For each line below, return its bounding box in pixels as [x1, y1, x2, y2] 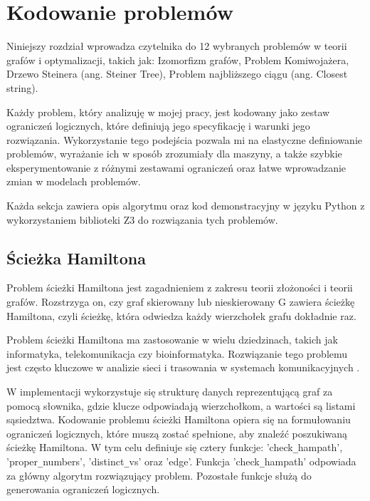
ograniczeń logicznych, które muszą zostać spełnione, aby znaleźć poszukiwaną [6, 425, 348, 440]
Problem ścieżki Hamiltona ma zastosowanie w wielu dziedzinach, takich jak [6, 332, 338, 347]
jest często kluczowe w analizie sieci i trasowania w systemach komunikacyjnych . [6, 360, 360, 375]
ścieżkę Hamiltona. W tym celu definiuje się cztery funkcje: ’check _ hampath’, [6, 440, 343, 455]
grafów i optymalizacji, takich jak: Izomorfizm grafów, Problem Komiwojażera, [6, 52, 349, 67]
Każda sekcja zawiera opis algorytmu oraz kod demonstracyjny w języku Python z [6, 198, 365, 213]
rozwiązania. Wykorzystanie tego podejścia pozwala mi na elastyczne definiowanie [6, 132, 363, 147]
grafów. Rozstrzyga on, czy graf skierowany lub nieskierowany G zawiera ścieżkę [6, 294, 355, 309]
